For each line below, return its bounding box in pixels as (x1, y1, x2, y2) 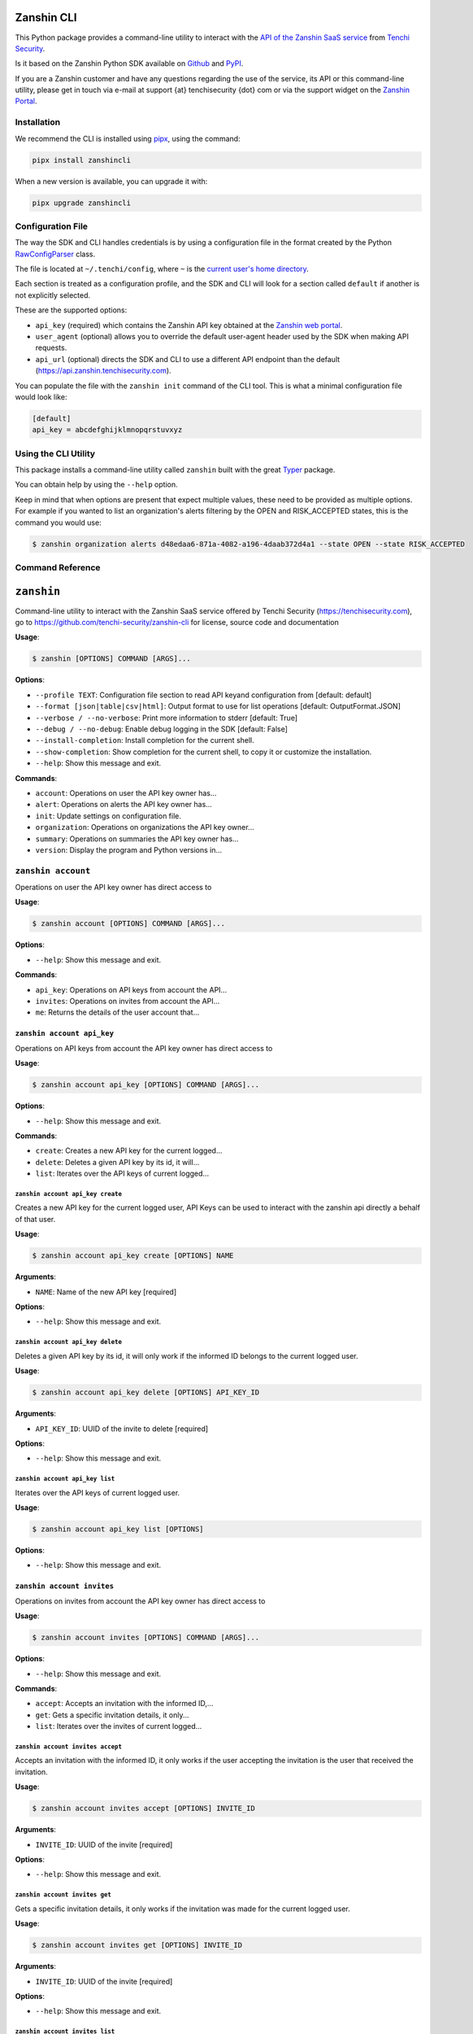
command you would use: (15, 517, 102, 527)
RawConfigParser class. (15, 249, 96, 259)
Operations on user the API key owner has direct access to (15, 883, 212, 893)
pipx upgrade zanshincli (32, 198, 132, 207)
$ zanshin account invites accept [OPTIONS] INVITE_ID (32, 1804, 255, 1814)
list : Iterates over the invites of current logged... (35, 1722, 202, 1731)
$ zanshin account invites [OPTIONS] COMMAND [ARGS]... (32, 1633, 260, 1643)
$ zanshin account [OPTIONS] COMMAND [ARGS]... (32, 919, 225, 928)
